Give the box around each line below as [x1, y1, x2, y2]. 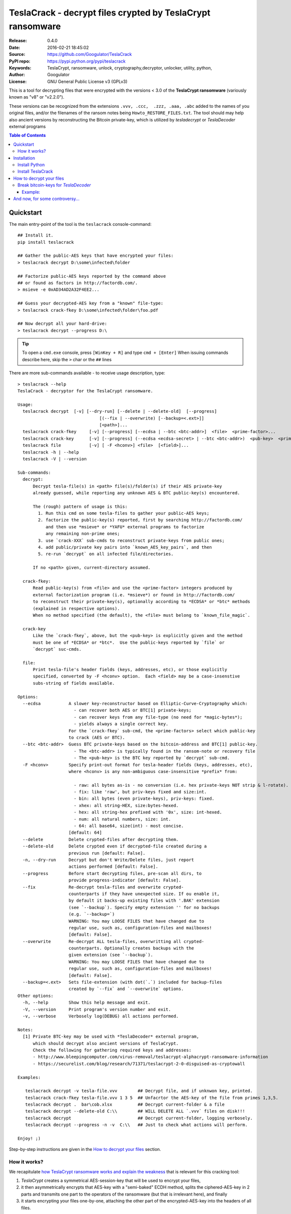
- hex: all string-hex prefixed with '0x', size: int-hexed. [73, 809, 223, 815]
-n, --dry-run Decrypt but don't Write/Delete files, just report [22, 857, 194, 862]
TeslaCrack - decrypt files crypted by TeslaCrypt [9, 7, 210, 18]
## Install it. [17, 233, 54, 238]
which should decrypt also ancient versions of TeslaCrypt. [32, 1041, 179, 1046]
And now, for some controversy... [13, 196, 80, 202]
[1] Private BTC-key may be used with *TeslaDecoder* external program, [22, 1034, 199, 1039]
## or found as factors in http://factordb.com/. [17, 280, 138, 286]
